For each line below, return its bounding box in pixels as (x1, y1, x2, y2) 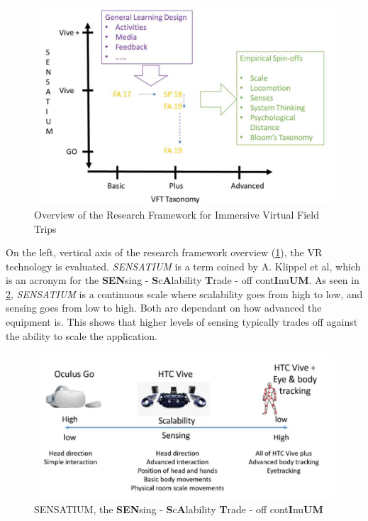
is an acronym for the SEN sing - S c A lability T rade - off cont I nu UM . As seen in (6, 273, 359, 287)
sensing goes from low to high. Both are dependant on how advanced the (6, 300, 322, 315)
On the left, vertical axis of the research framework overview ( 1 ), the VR (6, 245, 323, 260)
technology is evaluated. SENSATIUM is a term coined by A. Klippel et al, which (6, 258, 361, 273)
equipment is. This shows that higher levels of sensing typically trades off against (6, 314, 358, 329)
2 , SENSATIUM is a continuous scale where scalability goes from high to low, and (6, 286, 363, 301)
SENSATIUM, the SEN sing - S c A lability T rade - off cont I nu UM (34, 501, 323, 516)
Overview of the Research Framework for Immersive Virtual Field (34, 207, 319, 221)
